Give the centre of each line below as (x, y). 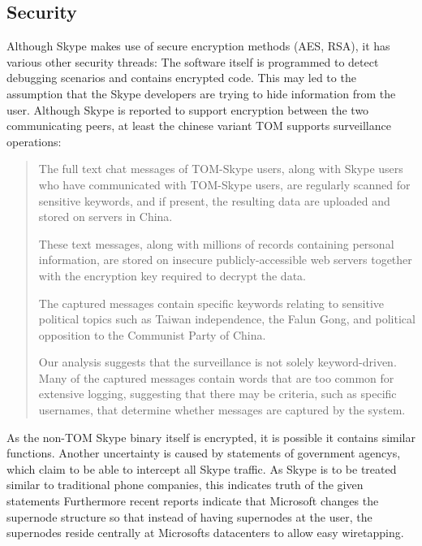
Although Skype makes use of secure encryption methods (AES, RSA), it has (198, 46)
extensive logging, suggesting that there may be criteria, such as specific (217, 394)
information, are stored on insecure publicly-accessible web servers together (225, 260)
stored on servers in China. (105, 217)
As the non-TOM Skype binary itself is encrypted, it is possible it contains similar (211, 437)
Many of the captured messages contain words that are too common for (216, 377)
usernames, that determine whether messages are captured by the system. (222, 410)
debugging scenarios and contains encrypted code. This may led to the (181, 78)
